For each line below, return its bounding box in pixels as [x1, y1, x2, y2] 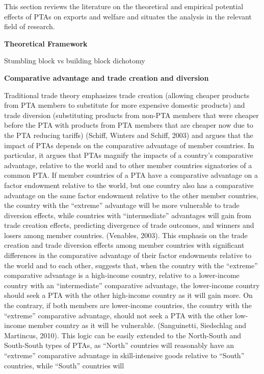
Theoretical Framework [4, 38, 88, 49]
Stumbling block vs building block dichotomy [4, 55, 145, 66]
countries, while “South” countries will [4, 360, 124, 370]
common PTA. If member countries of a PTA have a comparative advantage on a [4, 170, 258, 180]
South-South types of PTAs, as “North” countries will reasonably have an [4, 340, 234, 350]
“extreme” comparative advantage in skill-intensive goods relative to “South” [4, 350, 245, 360]
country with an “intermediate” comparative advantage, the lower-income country [4, 279, 260, 290]
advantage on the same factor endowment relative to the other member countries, [4, 190, 258, 200]
